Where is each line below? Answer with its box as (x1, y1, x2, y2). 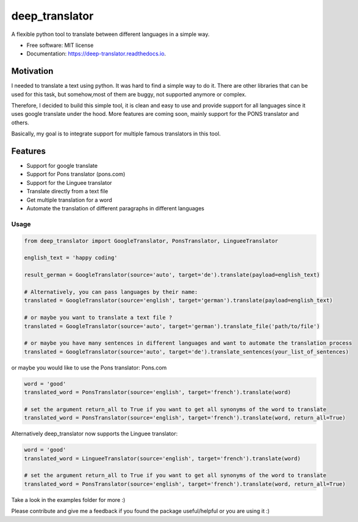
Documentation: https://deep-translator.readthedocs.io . (26, 50, 166, 57)
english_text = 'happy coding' (24, 254, 118, 262)
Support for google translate (26, 162, 98, 170)
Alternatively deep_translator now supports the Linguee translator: (11, 430, 178, 437)
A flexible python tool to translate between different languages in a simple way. (11, 30, 210, 38)
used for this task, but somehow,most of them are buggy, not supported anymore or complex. (11, 90, 247, 98)
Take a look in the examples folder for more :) (11, 496, 126, 503)
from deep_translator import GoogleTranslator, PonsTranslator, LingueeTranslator (24, 237, 279, 244)
